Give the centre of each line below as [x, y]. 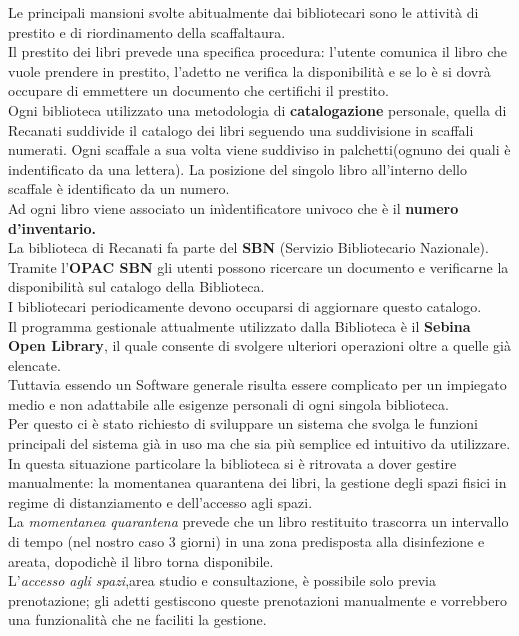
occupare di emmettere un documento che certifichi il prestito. [198, 90]
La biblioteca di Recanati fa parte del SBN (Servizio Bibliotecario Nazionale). [248, 247]
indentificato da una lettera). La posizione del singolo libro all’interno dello [238, 168]
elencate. [34, 364]
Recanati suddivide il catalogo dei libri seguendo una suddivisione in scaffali [241, 129]
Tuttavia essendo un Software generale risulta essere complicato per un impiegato [257, 384]
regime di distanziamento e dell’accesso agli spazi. [160, 501]
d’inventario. [52, 227]
